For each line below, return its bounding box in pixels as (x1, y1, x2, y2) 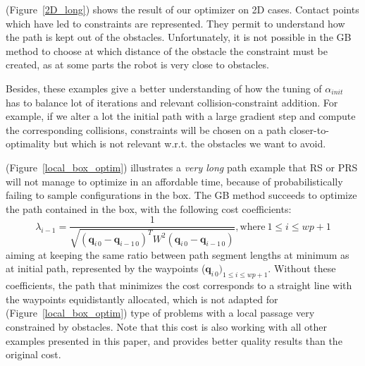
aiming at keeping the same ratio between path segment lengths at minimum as (6, 247, 349, 262)
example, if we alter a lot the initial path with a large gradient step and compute (6, 109, 356, 123)
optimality (6, 136, 51, 151)
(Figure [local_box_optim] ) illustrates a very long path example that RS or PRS (6, 159, 358, 174)
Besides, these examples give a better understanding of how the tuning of (6, 80, 322, 95)
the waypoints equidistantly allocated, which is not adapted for (6, 291, 278, 306)
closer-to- (289, 122, 329, 137)
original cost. (6, 347, 61, 362)
